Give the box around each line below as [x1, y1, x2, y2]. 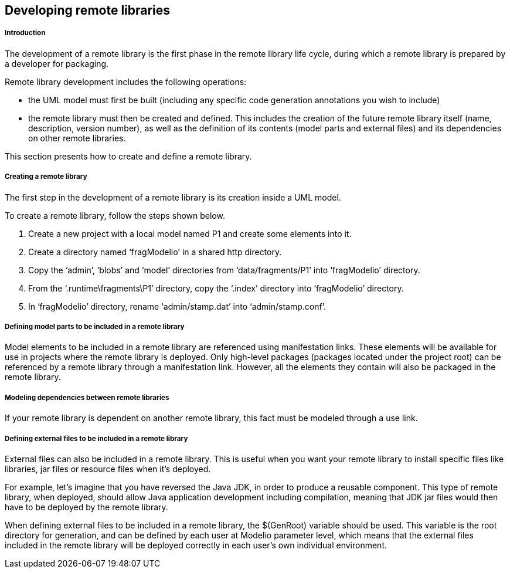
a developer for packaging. [5, 58, 109, 69]
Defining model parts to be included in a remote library [5, 322, 185, 331]
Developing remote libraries [5, 3, 171, 18]
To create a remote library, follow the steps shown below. [5, 210, 225, 221]
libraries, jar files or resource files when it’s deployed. [5, 463, 211, 474]
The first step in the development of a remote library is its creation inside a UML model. [5, 192, 341, 202]
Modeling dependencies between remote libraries [5, 393, 169, 402]
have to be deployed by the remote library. [5, 501, 168, 512]
